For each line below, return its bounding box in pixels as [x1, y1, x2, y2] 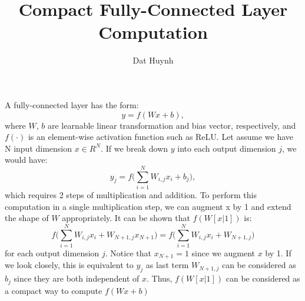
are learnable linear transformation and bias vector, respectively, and [47, 119, 296, 131]
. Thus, [147, 272, 173, 285]
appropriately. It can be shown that [62, 212, 190, 224]
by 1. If [265, 246, 291, 259]
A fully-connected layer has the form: [5, 98, 139, 111]
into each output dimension [177, 142, 276, 154]
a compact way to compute [5, 284, 102, 296]
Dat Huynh [132, 54, 174, 66]
